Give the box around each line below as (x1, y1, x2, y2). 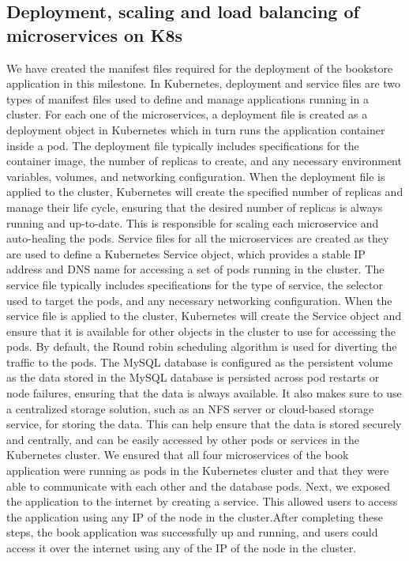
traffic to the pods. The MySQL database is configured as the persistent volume (6, 353, 393, 370)
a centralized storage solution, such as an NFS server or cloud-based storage (6, 400, 374, 416)
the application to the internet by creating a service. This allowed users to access (6, 493, 398, 510)
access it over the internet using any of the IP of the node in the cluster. (6, 540, 357, 555)
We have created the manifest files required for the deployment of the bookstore (6, 59, 393, 76)
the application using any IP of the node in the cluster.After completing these (6, 508, 383, 525)
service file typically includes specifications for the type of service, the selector (6, 276, 383, 292)
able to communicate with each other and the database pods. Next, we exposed (6, 477, 390, 494)
